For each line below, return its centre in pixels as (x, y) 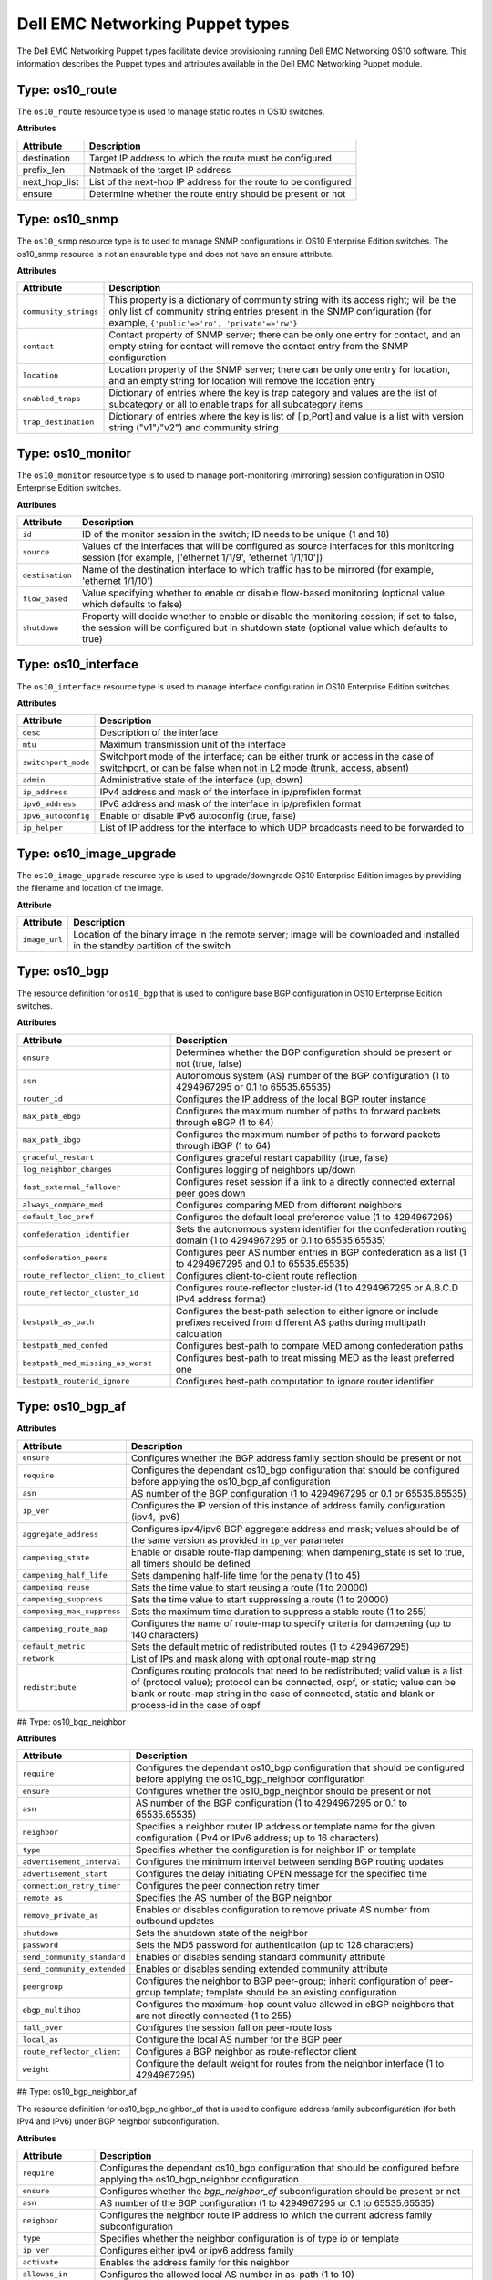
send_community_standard (74, 1957)
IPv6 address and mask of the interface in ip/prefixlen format (231, 804)
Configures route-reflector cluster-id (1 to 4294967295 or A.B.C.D (317, 1288)
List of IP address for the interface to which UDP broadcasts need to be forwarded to (282, 828)
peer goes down (210, 1193)
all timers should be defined (190, 1563)
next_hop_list (51, 181)
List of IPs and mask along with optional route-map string (254, 1658)
